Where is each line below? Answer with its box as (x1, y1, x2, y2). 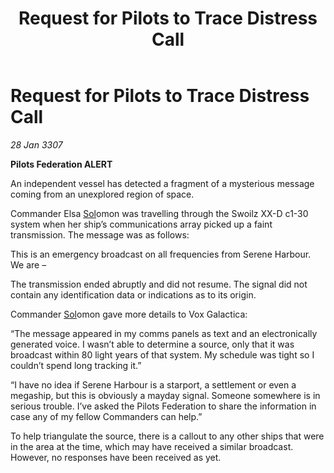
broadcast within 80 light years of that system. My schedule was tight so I (10, 348, 315, 361)
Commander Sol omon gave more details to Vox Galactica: (10, 308, 248, 320)
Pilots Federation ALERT (10, 158, 113, 170)
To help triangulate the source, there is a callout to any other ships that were (10, 430, 325, 442)
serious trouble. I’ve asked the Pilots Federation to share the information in (10, 400, 317, 412)
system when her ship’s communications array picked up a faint (10, 218, 273, 230)
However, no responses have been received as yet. (10, 451, 222, 463)
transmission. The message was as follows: (10, 228, 190, 241)
